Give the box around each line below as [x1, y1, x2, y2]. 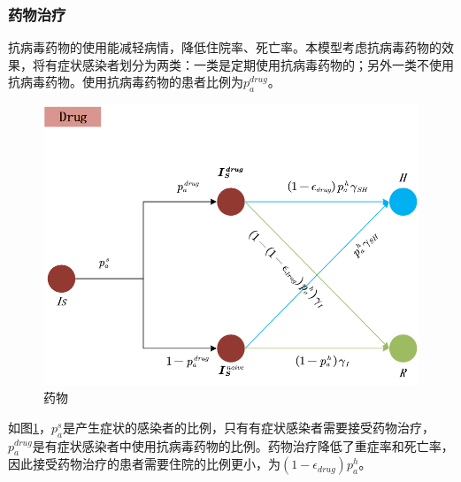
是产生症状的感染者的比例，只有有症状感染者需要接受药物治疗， [63, 417, 435, 436]
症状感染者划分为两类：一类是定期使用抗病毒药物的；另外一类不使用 [57, 55, 454, 73]
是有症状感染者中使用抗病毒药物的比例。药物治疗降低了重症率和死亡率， [32, 436, 454, 455]
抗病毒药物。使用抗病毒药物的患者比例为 [8, 73, 243, 91]
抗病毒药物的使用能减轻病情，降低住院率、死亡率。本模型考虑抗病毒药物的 [8, 38, 442, 57]
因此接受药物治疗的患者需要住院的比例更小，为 [8, 455, 280, 473]
